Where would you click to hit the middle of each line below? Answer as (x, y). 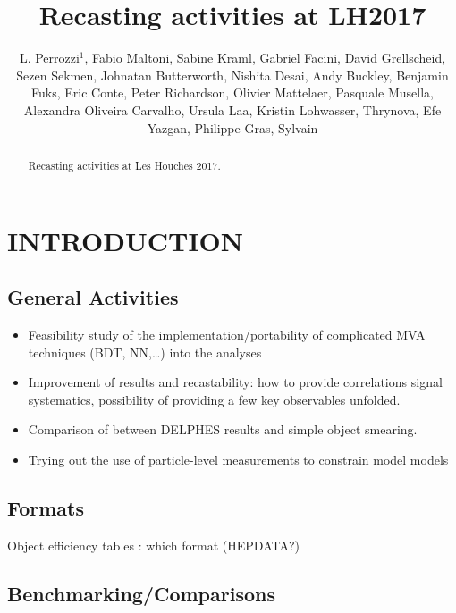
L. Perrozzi (49, 58)
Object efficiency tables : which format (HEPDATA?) (153, 545)
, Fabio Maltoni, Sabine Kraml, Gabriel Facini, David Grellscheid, (265, 58)
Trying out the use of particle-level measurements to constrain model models (238, 459)
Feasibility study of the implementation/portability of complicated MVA (227, 334)
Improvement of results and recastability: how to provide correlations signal (235, 382)
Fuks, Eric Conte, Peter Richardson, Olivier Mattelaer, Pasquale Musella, (232, 92)
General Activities (93, 297)
